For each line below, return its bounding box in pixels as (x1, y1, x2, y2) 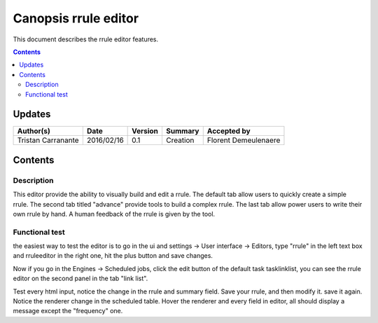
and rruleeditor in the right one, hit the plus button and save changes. (13, 252, 213, 260)
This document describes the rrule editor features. (13, 35, 159, 43)
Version (132, 126, 159, 136)
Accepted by (206, 126, 251, 136)
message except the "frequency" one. (13, 307, 123, 315)
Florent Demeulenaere (206, 135, 281, 145)
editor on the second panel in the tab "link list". (13, 274, 148, 283)
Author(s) (17, 126, 50, 136)
